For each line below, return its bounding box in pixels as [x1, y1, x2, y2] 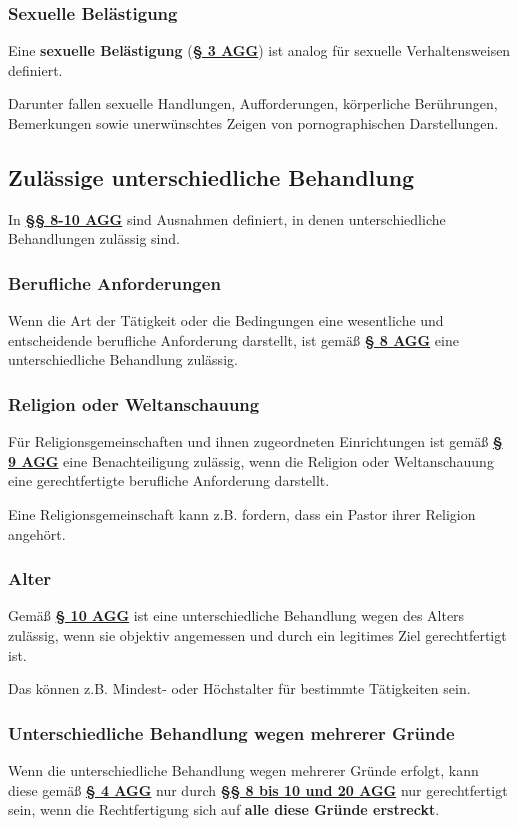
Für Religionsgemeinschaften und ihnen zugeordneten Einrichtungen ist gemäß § [8, 431, 503, 452]
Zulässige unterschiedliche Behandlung [8, 161, 415, 192]
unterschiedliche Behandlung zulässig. [8, 349, 238, 370]
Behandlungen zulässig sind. [8, 228, 180, 249]
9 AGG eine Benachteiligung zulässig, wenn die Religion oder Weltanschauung [8, 450, 494, 471]
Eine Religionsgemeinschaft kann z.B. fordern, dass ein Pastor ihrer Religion [8, 503, 476, 524]
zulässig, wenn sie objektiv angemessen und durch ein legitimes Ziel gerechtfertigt [8, 624, 507, 645]
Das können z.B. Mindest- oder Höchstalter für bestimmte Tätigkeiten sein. [8, 678, 471, 699]
